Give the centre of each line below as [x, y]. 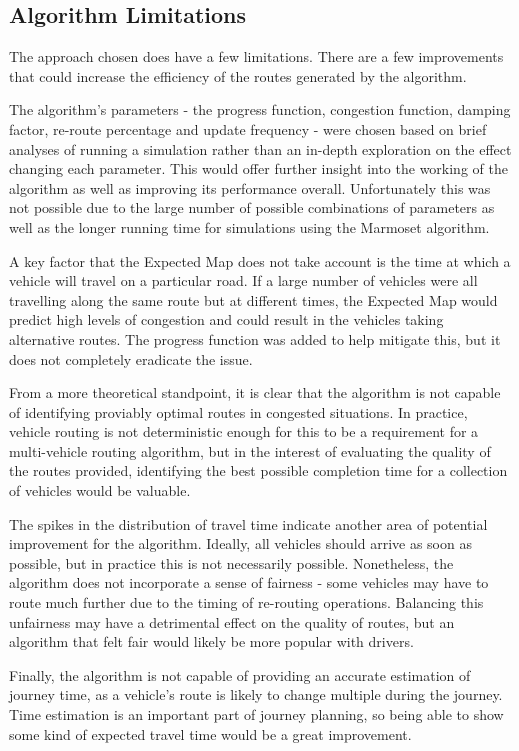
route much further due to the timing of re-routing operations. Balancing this [246, 602]
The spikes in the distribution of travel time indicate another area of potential [248, 523]
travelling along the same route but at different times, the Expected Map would [253, 299]
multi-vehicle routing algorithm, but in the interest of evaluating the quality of [250, 450]
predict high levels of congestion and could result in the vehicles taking [226, 319]
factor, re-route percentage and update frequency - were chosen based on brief [248, 128]
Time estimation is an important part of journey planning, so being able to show [256, 714]
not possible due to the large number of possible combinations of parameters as [252, 207]
